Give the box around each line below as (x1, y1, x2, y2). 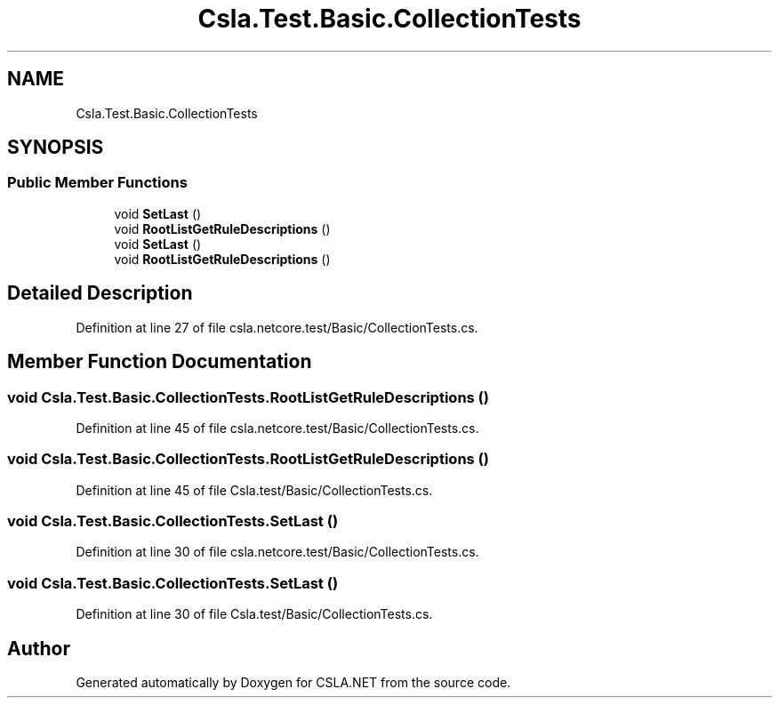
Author (7, 637, 70, 660)
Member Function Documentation (7, 350, 312, 373)
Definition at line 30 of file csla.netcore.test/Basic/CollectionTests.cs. (76, 544, 479, 560)
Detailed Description (7, 282, 193, 305)
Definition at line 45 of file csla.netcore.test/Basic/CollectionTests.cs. (76, 420, 479, 436)
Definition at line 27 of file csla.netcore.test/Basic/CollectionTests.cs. (76, 319, 478, 335)
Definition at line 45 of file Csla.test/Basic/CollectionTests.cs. (76, 482, 433, 498)
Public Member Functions (7, 173, 188, 192)
